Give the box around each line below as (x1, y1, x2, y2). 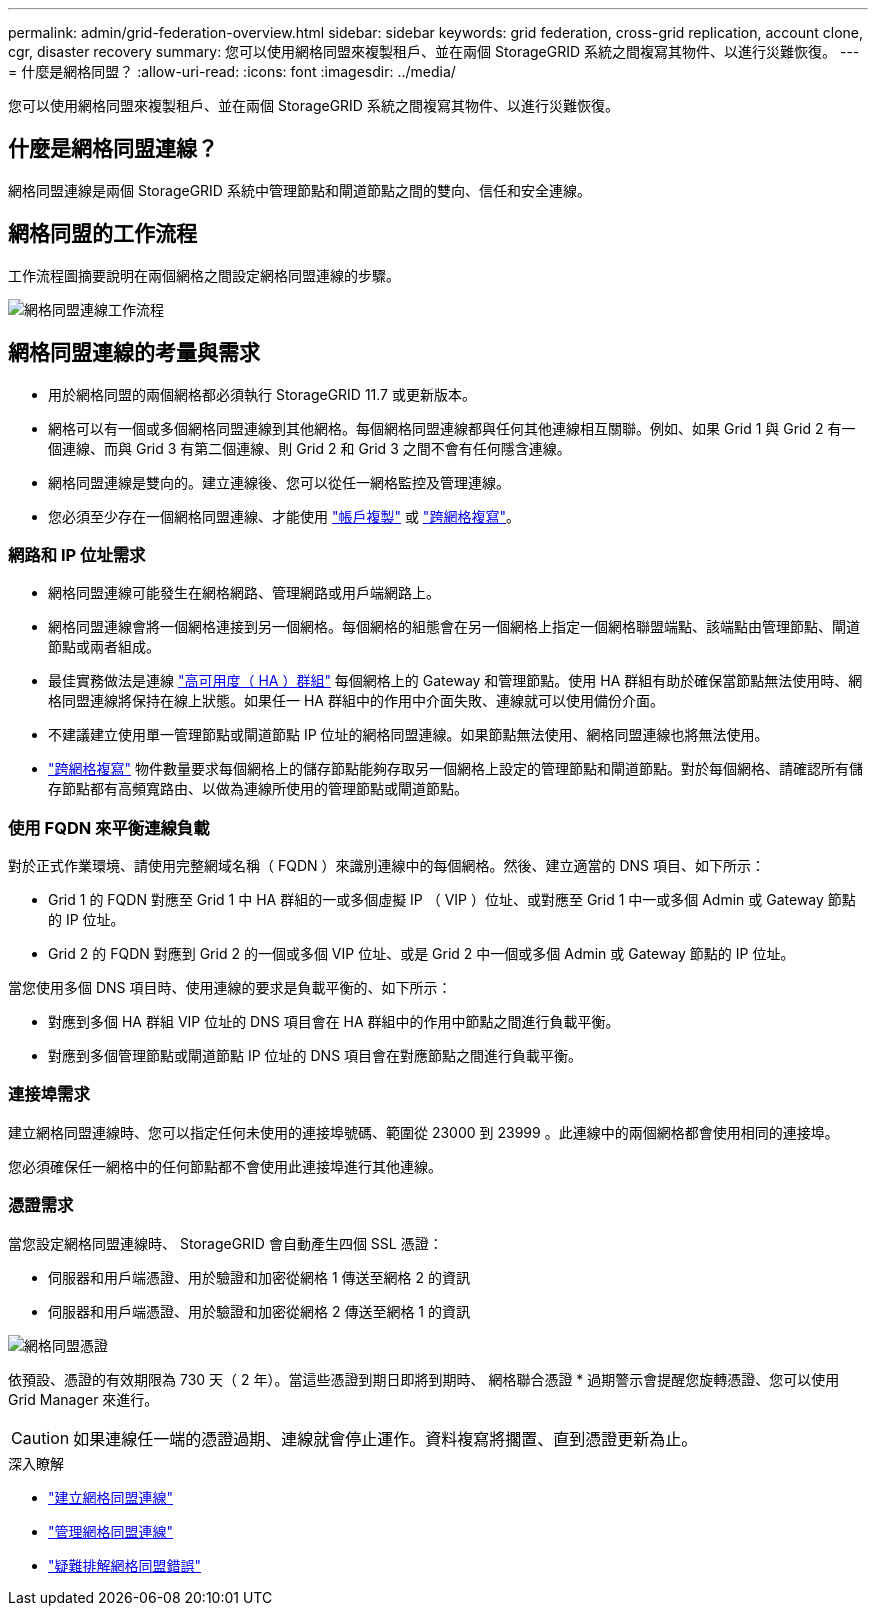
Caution (11, 1427, 70, 1448)
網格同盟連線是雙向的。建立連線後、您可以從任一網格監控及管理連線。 (48, 473, 510, 491)
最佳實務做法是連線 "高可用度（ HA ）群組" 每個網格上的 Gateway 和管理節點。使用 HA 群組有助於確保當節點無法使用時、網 (48, 672, 863, 690)
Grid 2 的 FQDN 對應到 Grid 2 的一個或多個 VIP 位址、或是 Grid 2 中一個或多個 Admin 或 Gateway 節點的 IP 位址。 (48, 945, 795, 963)
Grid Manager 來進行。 (8, 1390, 159, 1408)
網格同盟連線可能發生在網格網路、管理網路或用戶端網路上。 (48, 584, 440, 602)
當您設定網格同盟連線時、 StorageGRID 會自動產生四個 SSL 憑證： (8, 1234, 443, 1252)
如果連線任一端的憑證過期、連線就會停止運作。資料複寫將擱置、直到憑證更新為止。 (73, 1428, 698, 1449)
